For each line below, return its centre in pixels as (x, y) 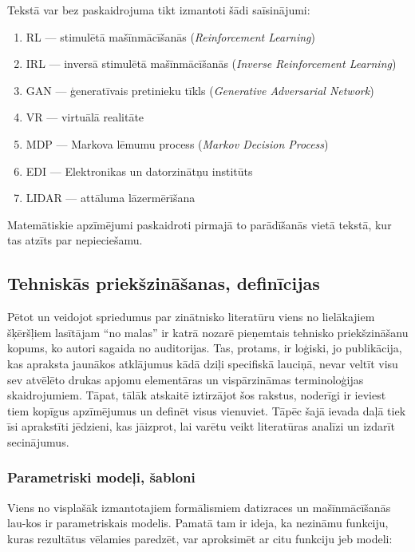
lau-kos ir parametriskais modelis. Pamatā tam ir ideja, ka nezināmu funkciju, (198, 523)
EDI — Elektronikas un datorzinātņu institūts (139, 171)
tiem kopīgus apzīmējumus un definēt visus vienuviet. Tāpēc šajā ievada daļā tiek (207, 410)
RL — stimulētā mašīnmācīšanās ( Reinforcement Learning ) (170, 36)
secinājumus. (38, 441)
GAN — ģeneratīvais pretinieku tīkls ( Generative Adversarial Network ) (200, 90)
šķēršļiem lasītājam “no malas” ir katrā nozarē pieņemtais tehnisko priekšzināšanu (208, 332)
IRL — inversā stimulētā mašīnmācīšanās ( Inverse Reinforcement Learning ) (211, 64)
